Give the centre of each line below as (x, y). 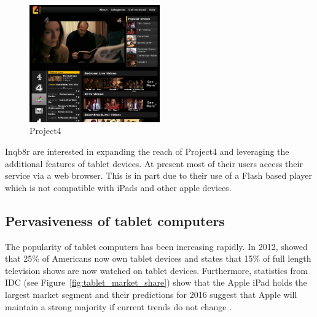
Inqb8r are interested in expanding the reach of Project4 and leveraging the (147, 151)
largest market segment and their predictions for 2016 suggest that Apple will (151, 294)
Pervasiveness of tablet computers (115, 220)
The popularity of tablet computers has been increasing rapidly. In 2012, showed (156, 246)
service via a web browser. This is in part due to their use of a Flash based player (158, 175)
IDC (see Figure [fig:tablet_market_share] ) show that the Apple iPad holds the (156, 282)
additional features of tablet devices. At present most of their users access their (154, 163)
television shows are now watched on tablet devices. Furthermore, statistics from (156, 270)
